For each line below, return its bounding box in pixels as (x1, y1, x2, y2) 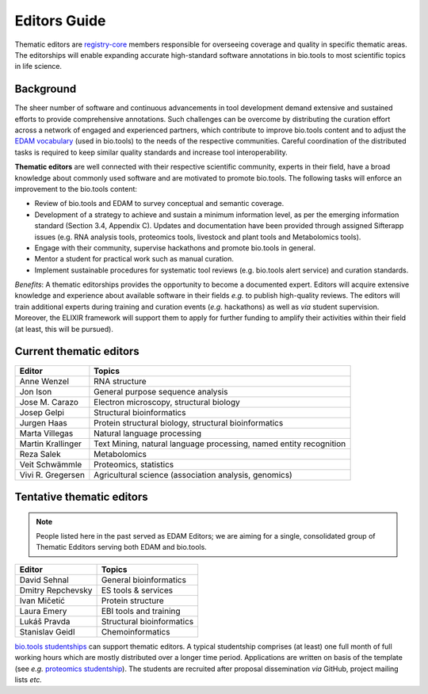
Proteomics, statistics (94, 459, 174, 470)
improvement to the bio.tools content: (14, 184, 138, 193)
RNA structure (94, 376, 147, 387)
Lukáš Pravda (19, 616, 71, 627)
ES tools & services (101, 585, 174, 596)
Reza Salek (19, 448, 61, 459)
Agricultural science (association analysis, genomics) (94, 469, 292, 480)
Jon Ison (19, 386, 52, 397)
